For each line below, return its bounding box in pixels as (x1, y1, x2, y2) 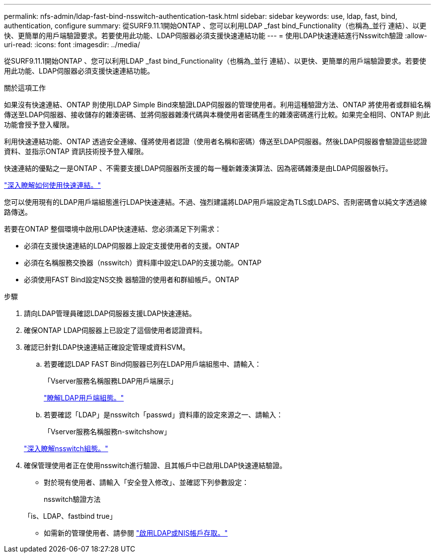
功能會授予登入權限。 (4, 120, 73, 129)
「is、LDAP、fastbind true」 (24, 512, 117, 520)
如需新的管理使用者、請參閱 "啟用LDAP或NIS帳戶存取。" (44, 529, 228, 537)
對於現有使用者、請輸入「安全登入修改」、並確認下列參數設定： (44, 478, 249, 486)
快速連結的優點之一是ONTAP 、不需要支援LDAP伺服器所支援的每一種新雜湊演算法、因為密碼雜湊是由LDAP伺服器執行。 (4, 164, 392, 172)
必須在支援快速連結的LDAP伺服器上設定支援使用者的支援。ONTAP (24, 241, 239, 250)
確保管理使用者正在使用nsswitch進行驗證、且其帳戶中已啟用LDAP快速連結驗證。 (24, 461, 287, 470)
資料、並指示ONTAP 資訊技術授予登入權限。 (4, 147, 148, 156)
